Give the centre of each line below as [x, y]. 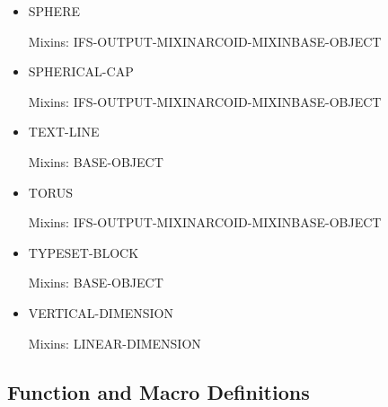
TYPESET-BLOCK [84, 252]
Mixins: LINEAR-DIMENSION [115, 343]
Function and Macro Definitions [159, 391]
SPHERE [54, 11]
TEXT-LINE [64, 132]
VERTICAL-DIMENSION [101, 312]
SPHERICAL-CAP [81, 71]
